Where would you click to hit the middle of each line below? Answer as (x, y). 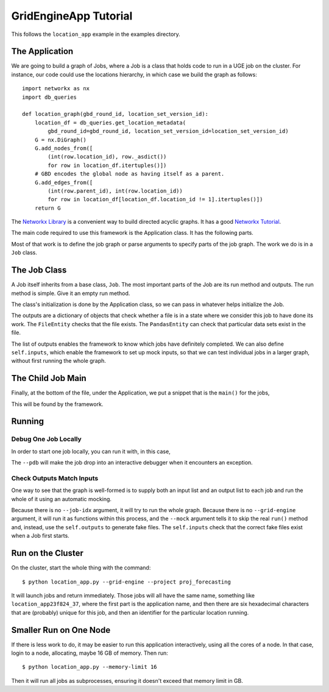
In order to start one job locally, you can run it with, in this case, (91, 451)
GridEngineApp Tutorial (72, 16)
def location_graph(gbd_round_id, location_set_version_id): (115, 114)
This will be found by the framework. (57, 404)
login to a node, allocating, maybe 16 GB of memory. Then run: (90, 653)
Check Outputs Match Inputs (55, 478)
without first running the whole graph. (59, 361)
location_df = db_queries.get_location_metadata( (110, 123)
